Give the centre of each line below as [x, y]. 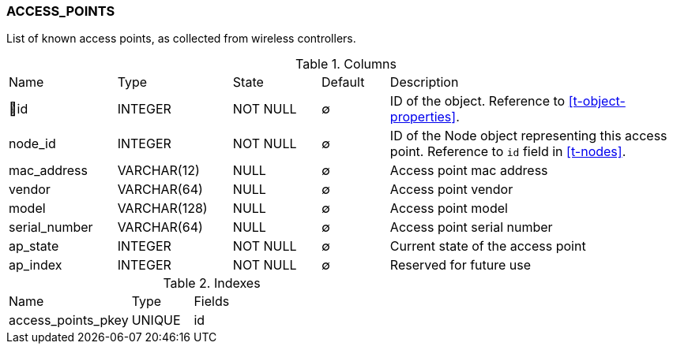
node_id [32, 144]
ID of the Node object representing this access [528, 136]
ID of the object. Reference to [477, 101]
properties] [423, 117]
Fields [212, 302]
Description [424, 82]
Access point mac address [469, 171]
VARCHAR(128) [162, 209]
